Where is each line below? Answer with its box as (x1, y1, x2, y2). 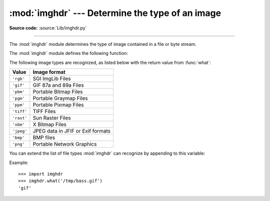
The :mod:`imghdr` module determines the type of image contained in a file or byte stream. (9, 41, 197, 47)
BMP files (32, 134, 55, 141)
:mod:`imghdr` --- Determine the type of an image (9, 7, 221, 18)
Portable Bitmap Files (32, 88, 83, 95)
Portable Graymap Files (32, 95, 88, 102)
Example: (9, 160, 28, 166)
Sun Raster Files (32, 115, 71, 122)
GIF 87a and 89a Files (32, 82, 84, 89)
